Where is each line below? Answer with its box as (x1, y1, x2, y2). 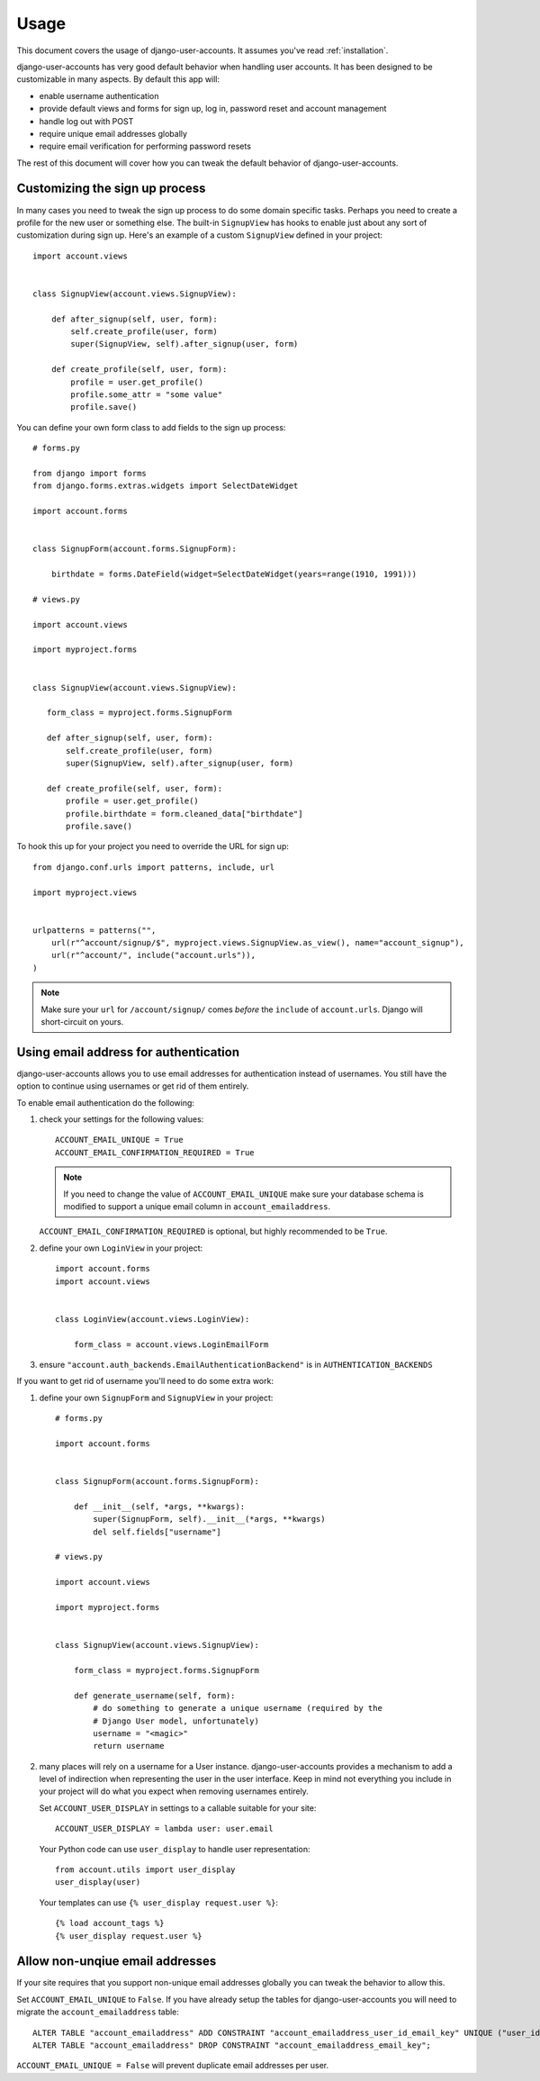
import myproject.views (32, 887, 138, 898)
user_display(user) (55, 1877, 141, 1887)
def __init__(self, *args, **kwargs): (73, 1501, 246, 1512)
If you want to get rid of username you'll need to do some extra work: (16, 1376, 274, 1387)
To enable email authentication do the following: (16, 1097, 195, 1108)
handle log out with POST (39, 115, 134, 126)
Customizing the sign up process (16, 181, 206, 196)
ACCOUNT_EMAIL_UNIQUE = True (55, 1135, 184, 1145)
